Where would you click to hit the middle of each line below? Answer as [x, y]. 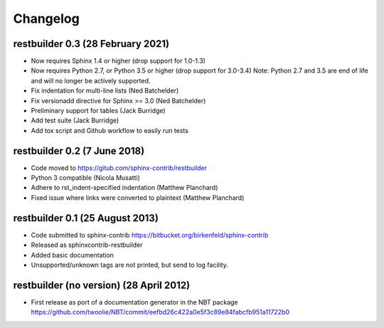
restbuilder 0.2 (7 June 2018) [79, 150]
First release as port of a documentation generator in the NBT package [134, 302]
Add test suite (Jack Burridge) [75, 120]
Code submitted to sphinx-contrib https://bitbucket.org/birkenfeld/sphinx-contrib [150, 235]
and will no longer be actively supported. [91, 80]
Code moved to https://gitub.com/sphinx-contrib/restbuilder [119, 168]
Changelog [46, 18]
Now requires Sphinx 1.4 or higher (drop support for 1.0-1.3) [118, 61]
